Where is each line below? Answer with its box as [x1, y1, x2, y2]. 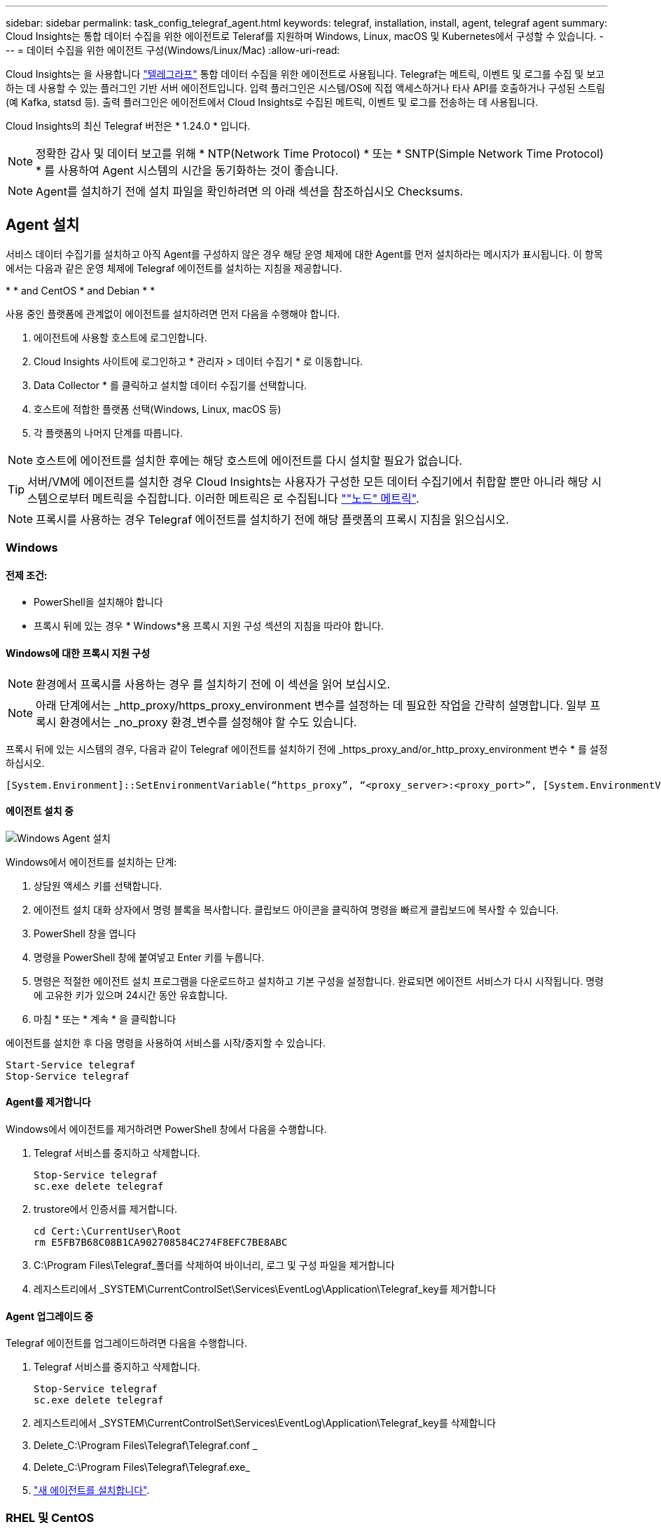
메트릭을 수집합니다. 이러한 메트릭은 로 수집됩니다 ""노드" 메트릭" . [92, 491, 419, 505]
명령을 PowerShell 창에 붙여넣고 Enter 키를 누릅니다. [34, 951, 265, 963]
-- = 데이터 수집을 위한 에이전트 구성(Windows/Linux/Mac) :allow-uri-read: [6, 44, 340, 56]
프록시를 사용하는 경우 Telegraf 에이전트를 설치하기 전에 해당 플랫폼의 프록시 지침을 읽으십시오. [36, 512, 509, 526]
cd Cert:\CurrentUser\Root [34, 1225, 181, 1237]
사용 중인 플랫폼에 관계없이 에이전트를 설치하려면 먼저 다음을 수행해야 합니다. [6, 307, 340, 320]
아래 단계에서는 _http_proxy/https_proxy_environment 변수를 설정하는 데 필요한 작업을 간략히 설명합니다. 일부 [36, 698, 587, 712]
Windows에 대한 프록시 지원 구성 [6, 647, 151, 660]
